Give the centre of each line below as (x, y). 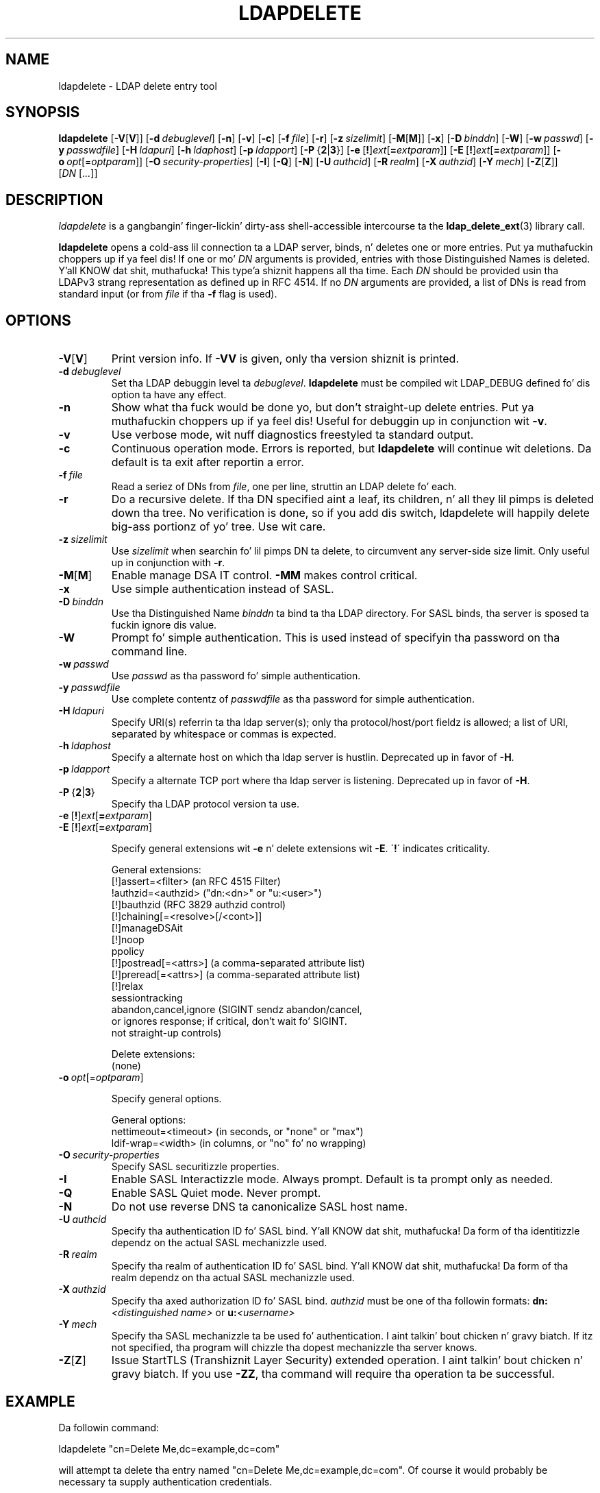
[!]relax (127, 986)
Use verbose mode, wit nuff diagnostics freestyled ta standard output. (292, 435)
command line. (149, 652)
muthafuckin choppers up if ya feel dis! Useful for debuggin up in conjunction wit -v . (329, 421)
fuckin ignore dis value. (164, 625)
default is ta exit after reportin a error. (208, 462)
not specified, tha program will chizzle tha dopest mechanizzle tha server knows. (294, 1348)
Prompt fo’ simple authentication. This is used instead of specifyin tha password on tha (336, 638)
